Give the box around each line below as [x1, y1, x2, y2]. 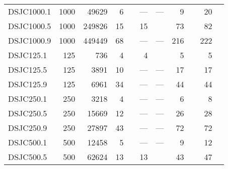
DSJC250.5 [8, 107, 47, 119]
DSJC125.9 [8, 78, 47, 90]
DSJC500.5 [8, 151, 47, 162]
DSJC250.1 [8, 93, 47, 104]
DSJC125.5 [8, 64, 47, 75]
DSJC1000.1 [8, 6, 51, 17]
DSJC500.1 [8, 136, 47, 148]
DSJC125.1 [8, 49, 47, 61]
